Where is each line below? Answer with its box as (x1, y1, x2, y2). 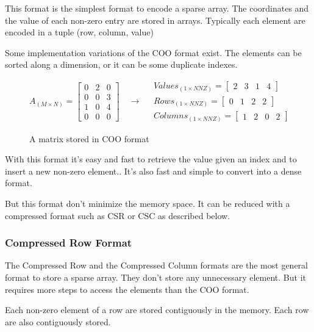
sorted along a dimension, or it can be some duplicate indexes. (5, 58, 238, 71)
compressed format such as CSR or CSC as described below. (5, 209, 230, 222)
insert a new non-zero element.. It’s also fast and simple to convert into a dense (5, 164, 302, 177)
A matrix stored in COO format (29, 132, 149, 145)
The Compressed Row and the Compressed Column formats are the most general (5, 259, 308, 272)
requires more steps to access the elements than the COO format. (5, 283, 249, 295)
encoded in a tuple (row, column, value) (5, 26, 154, 38)
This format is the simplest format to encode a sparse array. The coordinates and (5, 2, 309, 14)
